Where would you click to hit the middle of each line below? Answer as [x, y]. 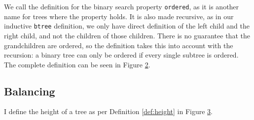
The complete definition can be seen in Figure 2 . [77, 64]
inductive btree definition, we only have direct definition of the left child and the [127, 26]
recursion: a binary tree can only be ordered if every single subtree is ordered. [121, 55]
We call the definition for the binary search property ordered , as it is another [122, 6]
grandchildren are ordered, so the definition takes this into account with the [119, 45]
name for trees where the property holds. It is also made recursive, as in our [119, 16]
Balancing [30, 91]
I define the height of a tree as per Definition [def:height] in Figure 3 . [108, 111]
